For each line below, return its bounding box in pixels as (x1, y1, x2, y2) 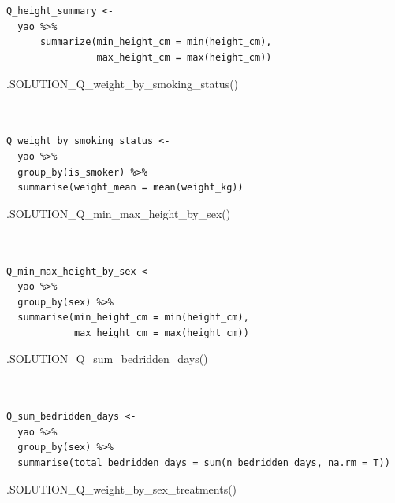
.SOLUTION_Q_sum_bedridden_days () (6, 350, 208, 367)
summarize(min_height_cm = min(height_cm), (39, 36, 272, 48)
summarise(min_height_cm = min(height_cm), (17, 312, 249, 324)
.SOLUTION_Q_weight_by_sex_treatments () (6, 480, 237, 497)
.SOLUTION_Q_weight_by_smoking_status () (6, 75, 239, 91)
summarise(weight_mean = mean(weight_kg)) (17, 182, 244, 194)
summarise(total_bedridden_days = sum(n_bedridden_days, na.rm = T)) (17, 457, 390, 469)
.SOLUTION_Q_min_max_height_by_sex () (6, 205, 231, 221)
